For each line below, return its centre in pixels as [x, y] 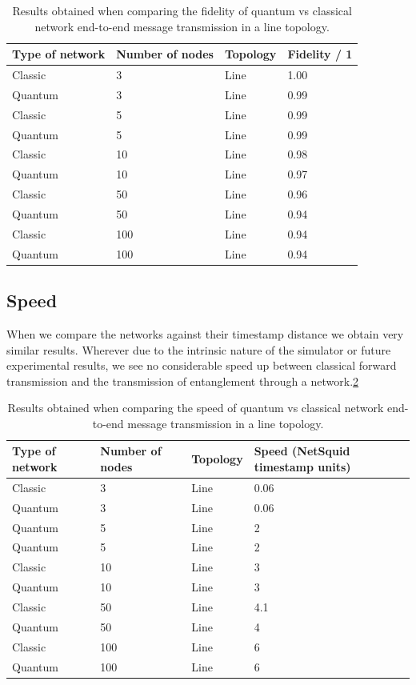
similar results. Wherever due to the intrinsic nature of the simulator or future [199, 349]
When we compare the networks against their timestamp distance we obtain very [205, 333]
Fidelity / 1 [320, 54]
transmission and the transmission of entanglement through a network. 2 [183, 381]
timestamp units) [302, 467]
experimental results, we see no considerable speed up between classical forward [202, 365]
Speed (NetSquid [302, 451]
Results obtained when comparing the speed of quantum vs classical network [196, 408]
